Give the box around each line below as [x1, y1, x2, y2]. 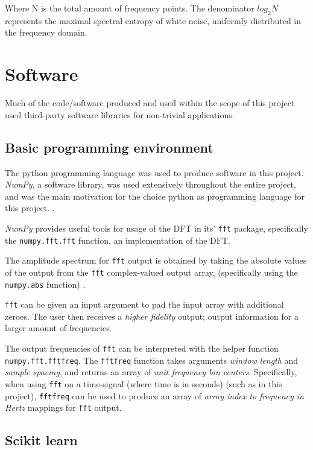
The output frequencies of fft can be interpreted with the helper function [5, 342, 279, 354]
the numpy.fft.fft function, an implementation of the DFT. [5, 233, 230, 246]
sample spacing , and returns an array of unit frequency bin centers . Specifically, [5, 366, 297, 378]
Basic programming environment [5, 138, 213, 156]
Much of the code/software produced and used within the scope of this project [5, 97, 295, 109]
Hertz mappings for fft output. [5, 401, 122, 414]
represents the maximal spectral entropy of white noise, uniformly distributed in [5, 14, 302, 27]
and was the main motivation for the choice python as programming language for [5, 189, 305, 202]
